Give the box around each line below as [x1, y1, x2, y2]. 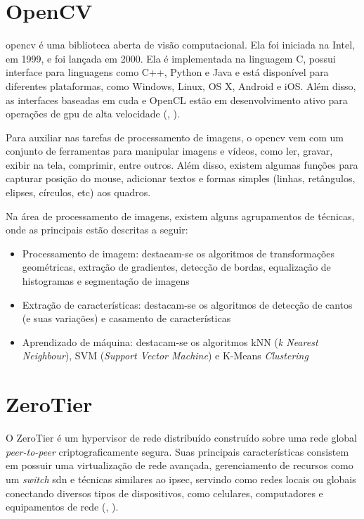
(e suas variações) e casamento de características [22, 311, 231, 326]
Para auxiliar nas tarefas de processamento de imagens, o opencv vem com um [6, 129, 344, 144]
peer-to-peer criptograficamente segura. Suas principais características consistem [6, 444, 349, 459]
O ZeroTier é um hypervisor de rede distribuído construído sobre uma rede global [6, 430, 358, 445]
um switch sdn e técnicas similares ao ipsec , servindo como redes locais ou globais [6, 471, 356, 486]
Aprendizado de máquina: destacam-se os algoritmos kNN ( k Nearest [22, 334, 318, 349]
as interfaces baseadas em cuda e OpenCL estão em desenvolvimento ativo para [6, 92, 348, 107]
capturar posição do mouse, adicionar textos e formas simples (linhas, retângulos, [6, 171, 356, 186]
